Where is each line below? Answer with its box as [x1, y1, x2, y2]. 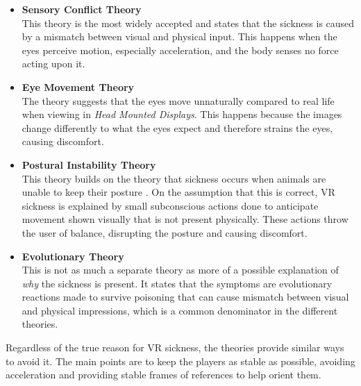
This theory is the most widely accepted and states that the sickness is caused [22, 15, 355, 30]
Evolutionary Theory [22, 249, 124, 263]
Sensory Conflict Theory [22, 2, 142, 16]
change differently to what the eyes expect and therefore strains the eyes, [22, 120, 333, 135]
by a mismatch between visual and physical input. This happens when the [22, 29, 337, 44]
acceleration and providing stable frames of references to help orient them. [6, 367, 321, 382]
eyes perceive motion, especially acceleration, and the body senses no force [22, 42, 339, 57]
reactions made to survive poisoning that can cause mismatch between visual [22, 289, 349, 304]
